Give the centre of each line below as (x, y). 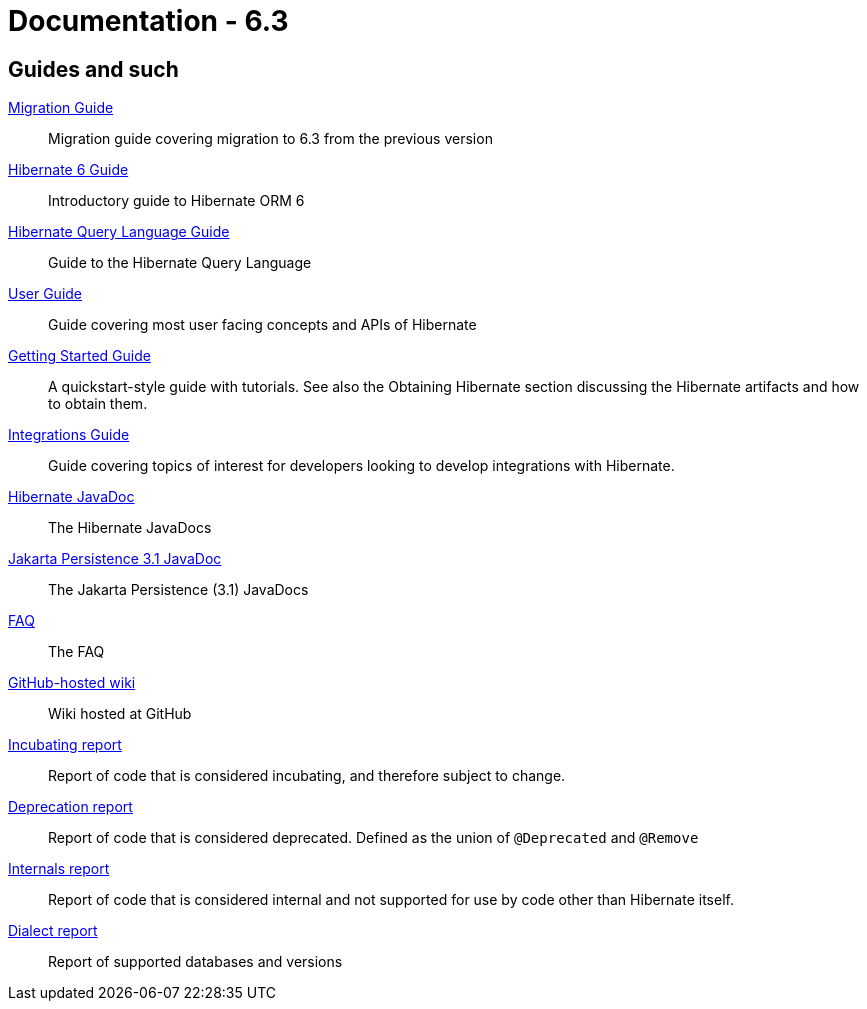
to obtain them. (98, 404)
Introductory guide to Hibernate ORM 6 (176, 201)
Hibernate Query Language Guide (119, 232)
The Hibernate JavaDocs (130, 528)
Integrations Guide (69, 435)
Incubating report (65, 745)
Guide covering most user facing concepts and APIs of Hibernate (262, 325)
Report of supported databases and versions (195, 962)
